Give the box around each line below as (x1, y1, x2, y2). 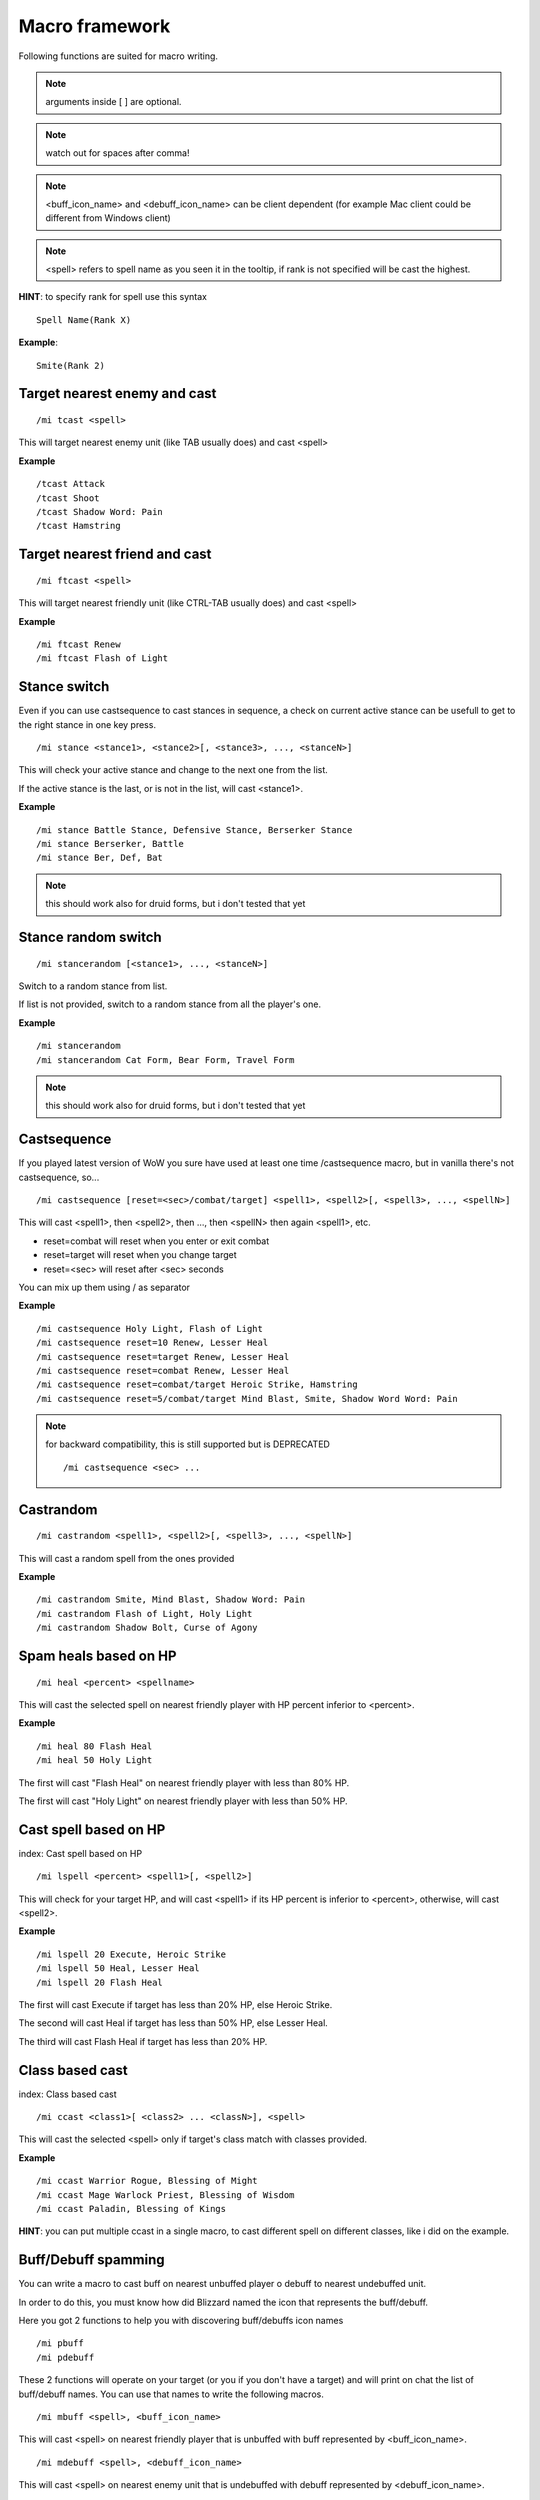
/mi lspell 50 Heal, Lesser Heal (36, 1963, 200, 1974)
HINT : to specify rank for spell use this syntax (18, 291, 207, 303)
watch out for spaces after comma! (45, 147, 190, 159)
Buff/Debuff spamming (18, 2251, 165, 2269)
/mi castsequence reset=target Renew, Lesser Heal (36, 1351, 290, 1362)
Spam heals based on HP (18, 1648, 177, 1665)
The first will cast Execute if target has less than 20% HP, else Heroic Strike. (18, 1998, 333, 2010)
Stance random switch (18, 928, 162, 945)
